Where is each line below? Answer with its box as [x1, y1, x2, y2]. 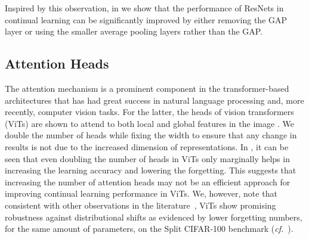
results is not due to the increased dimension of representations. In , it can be [5, 140, 289, 153]
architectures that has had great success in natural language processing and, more [5, 94, 304, 106]
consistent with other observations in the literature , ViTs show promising [5, 198, 276, 211]
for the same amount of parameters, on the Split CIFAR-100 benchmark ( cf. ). [5, 222, 293, 235]
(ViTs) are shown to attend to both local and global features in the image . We [5, 117, 294, 129]
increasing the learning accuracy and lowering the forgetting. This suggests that [5, 164, 296, 176]
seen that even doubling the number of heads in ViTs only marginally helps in [5, 152, 290, 164]
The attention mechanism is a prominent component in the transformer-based [5, 82, 289, 94]
